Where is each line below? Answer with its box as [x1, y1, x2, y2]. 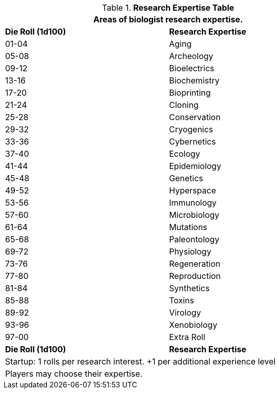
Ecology [169, 149, 200, 159]
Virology [169, 307, 201, 318]
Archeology [169, 51, 214, 61]
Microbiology [169, 210, 219, 220]
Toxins [169, 295, 194, 305]
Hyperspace [169, 185, 216, 195]
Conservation [169, 112, 221, 122]
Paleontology [169, 234, 219, 244]
